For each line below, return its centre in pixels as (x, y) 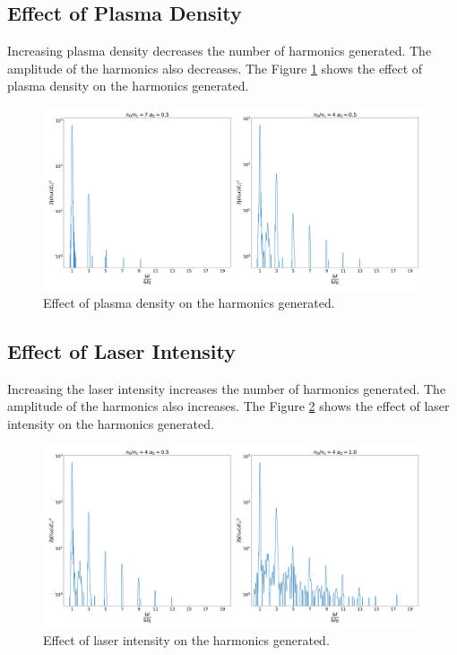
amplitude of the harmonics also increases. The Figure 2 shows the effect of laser (228, 406)
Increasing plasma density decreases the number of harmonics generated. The (220, 51)
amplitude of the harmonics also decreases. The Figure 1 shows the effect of (215, 68)
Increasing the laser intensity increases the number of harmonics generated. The (227, 388)
